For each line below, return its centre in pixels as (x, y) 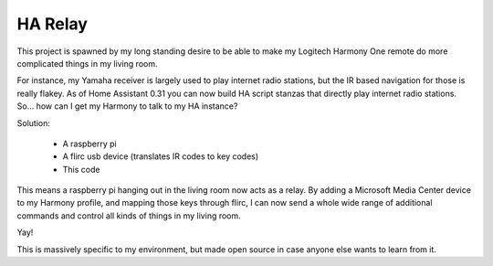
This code (81, 169)
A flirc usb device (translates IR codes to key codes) (161, 156)
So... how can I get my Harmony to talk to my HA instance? (127, 106)
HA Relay (52, 24)
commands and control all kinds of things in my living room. (129, 216)
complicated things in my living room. (87, 63)
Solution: (33, 122)
